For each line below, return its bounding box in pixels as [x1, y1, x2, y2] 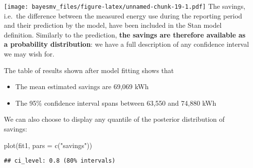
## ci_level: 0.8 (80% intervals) [4, 157, 116, 165]
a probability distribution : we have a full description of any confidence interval [4, 39, 249, 49]
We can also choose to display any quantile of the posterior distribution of [4, 114, 225, 124]
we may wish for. [4, 49, 54, 59]
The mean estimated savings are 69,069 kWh [15, 81, 149, 92]
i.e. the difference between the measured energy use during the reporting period [4, 10, 242, 20]
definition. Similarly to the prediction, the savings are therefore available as [4, 29, 246, 39]
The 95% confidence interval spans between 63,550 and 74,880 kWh [15, 97, 217, 108]
